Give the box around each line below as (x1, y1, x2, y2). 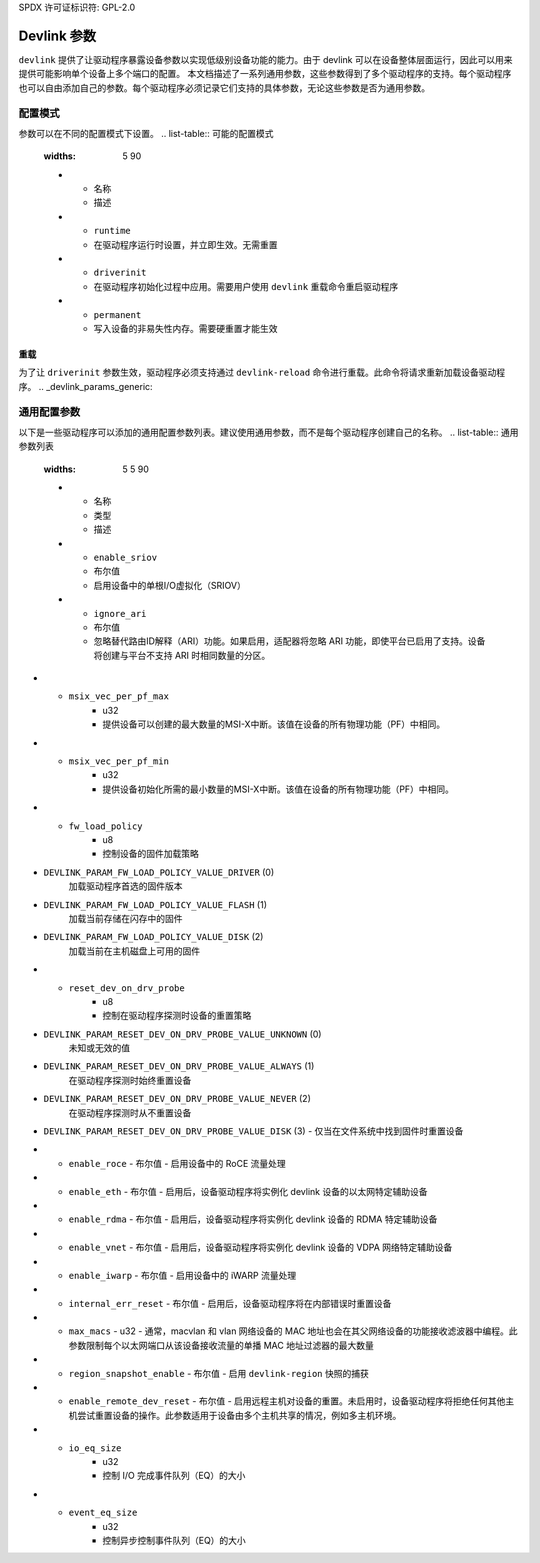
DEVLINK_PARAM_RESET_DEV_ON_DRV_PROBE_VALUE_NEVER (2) (43, 1093, 312, 1105)
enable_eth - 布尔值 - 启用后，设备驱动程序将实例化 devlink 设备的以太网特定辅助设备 (68, 1185, 428, 1197)
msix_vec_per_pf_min (68, 756, 170, 767)
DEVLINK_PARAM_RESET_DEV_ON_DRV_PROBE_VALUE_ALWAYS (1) (43, 1060, 315, 1072)
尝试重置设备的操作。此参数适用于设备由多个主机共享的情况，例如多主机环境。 (76, 1409, 402, 1421)
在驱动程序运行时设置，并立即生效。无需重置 (93, 238, 278, 250)
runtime (93, 225, 132, 237)
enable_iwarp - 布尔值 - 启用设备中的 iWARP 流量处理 (68, 1269, 297, 1281)
